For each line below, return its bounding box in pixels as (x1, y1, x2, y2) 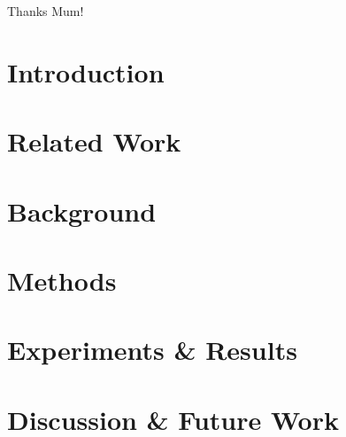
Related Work (7, 123, 181, 160)
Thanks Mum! (7, 2, 84, 20)
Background (7, 192, 157, 229)
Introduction (7, 53, 165, 90)
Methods (7, 261, 117, 298)
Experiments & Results (7, 332, 297, 368)
